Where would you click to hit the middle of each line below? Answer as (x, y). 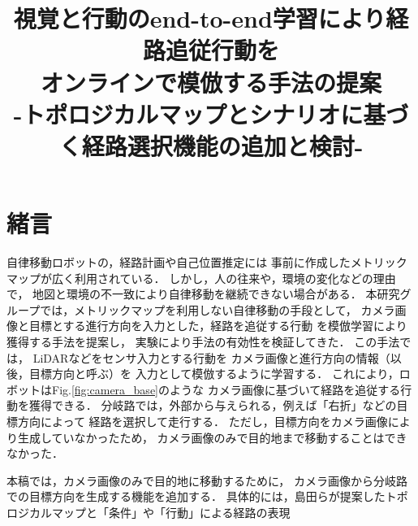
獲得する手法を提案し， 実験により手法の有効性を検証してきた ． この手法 (203, 342)
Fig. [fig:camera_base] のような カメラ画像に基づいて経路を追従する (226, 389)
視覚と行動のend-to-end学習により (200, 18)
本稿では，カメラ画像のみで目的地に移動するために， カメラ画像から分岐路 (207, 480)
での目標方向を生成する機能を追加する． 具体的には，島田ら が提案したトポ (207, 496)
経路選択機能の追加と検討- (222, 145)
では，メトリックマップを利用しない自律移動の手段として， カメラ (218, 309)
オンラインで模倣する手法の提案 (211, 82)
